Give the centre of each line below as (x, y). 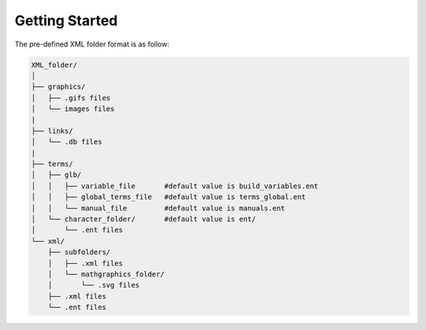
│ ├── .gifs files (71, 98)
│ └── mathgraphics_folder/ (106, 274)
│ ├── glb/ (56, 175)
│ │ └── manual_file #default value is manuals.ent (158, 208)
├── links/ (52, 131)
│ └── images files (73, 109)
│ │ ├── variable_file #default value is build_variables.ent (175, 186)
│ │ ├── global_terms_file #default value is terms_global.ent (168, 197)
